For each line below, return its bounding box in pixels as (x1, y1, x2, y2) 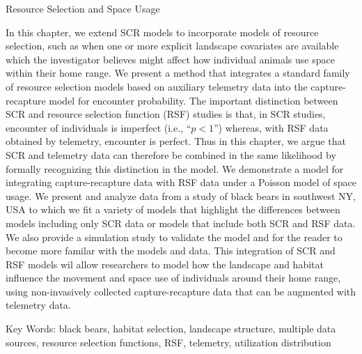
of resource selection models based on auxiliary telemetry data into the (6, 79, 308, 93)
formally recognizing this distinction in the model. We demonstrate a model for (6, 161, 344, 176)
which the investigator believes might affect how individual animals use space (6, 52, 335, 66)
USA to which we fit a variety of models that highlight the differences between (6, 202, 340, 217)
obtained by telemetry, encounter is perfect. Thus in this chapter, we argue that (6, 134, 346, 148)
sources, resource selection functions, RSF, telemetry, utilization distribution (6, 334, 331, 349)
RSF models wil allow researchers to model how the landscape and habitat (6, 256, 324, 271)
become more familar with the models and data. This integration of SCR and (6, 243, 336, 258)
